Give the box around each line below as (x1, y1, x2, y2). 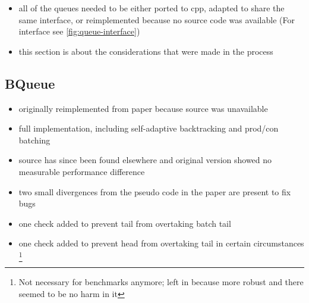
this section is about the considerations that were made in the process (18, 45, 273, 57)
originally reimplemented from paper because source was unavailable (18, 102, 268, 114)
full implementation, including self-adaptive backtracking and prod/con (18, 122, 279, 135)
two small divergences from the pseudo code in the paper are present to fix (18, 185, 291, 198)
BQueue (5, 74, 55, 92)
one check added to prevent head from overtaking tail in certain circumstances (18, 237, 304, 249)
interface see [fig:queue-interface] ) (18, 25, 140, 38)
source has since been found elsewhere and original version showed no (18, 154, 272, 166)
